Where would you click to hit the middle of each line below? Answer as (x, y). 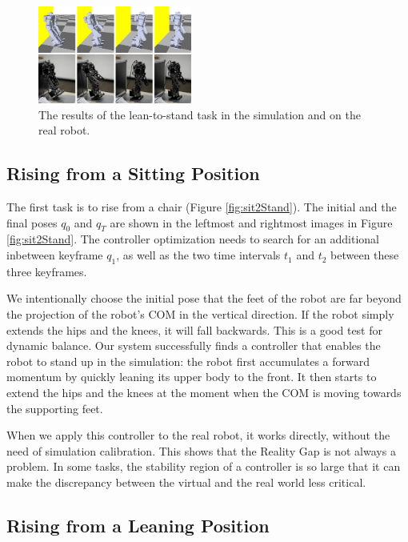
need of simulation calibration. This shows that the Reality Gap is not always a (201, 450)
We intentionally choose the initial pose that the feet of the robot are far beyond (204, 298)
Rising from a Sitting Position (133, 173)
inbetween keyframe (55, 255)
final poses (32, 222)
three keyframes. (47, 271)
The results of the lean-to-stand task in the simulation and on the (200, 114)
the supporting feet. (55, 408)
